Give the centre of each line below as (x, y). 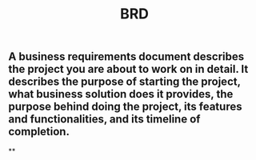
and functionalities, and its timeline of (104, 120)
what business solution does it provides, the (121, 94)
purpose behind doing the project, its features (125, 107)
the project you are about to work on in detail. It (128, 69)
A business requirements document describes (126, 57)
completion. (39, 132)
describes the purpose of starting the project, (125, 82)
